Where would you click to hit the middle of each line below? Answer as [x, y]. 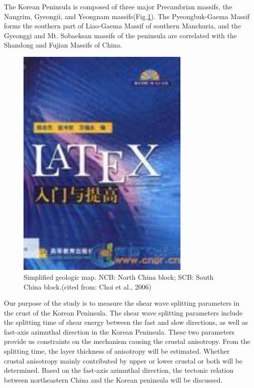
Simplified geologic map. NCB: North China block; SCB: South [119, 277]
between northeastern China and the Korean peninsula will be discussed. [113, 379]
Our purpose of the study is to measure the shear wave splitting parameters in [122, 303]
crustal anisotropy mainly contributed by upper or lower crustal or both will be [123, 360]
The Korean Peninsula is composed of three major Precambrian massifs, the [118, 6]
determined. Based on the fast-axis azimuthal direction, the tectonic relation [119, 370]
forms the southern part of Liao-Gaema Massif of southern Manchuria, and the [123, 26]
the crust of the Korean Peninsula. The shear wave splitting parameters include [123, 312]
